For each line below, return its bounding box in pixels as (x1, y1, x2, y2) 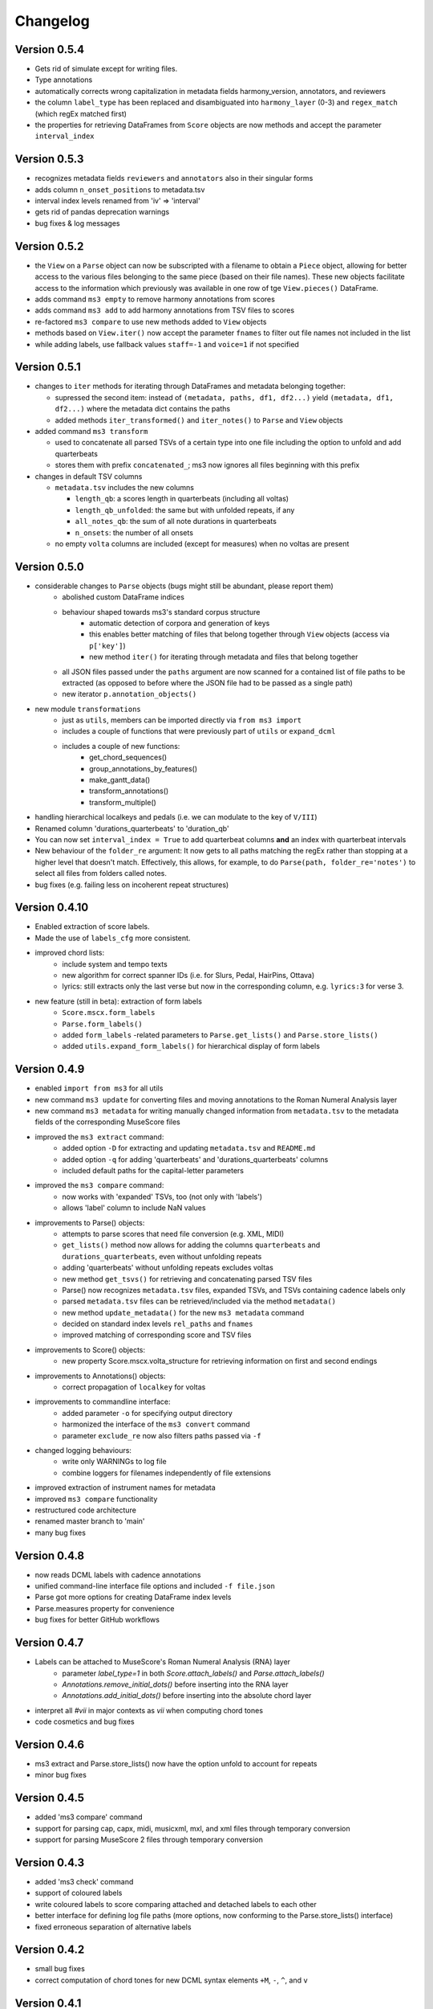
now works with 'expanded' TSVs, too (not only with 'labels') (62, 1192, 263, 1201)
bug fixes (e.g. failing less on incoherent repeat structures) (34, 880, 229, 890)
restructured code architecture (34, 1505, 136, 1515)
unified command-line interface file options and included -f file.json (34, 1581, 276, 1591)
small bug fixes (34, 1964, 86, 1974)
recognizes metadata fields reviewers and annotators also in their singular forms (34, 174, 314, 183)
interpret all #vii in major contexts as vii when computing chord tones (34, 1705, 264, 1715)
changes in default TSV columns (34, 471, 143, 481)
